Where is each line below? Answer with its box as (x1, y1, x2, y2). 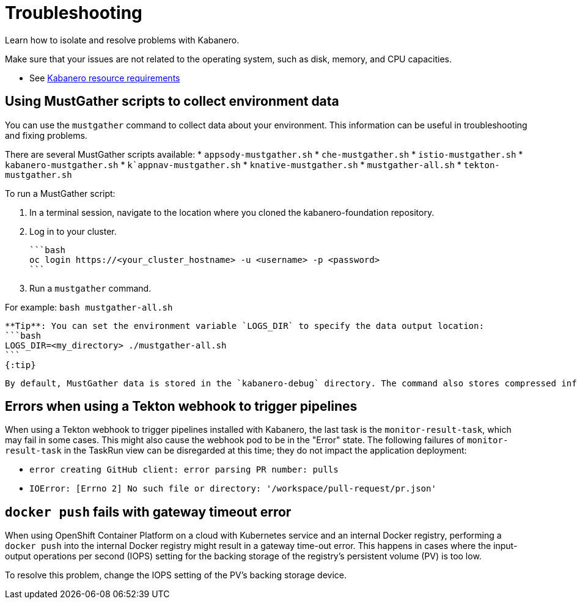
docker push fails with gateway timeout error (5, 504, 292, 520)
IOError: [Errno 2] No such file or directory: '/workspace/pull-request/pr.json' (29, 484, 436, 494)
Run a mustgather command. (29, 282, 152, 293)
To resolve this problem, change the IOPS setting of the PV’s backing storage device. (5, 570, 347, 581)
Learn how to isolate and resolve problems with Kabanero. (5, 34, 240, 45)
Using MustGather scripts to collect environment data (5, 94, 339, 109)
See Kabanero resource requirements (29, 72, 180, 83)
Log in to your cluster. (29, 226, 117, 237)
